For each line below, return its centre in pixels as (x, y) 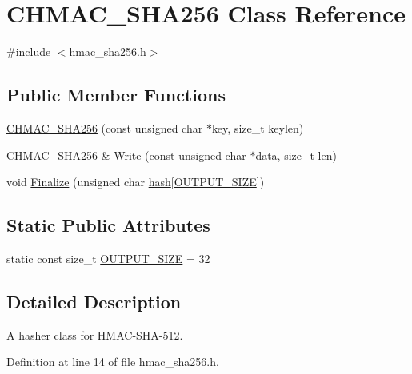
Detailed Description (94, 301)
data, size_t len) (296, 155)
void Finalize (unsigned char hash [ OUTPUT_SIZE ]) (136, 182)
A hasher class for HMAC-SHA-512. (95, 334)
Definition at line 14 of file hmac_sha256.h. (113, 362)
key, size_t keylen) (258, 127)
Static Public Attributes (108, 225)
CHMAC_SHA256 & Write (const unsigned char (126, 155)
